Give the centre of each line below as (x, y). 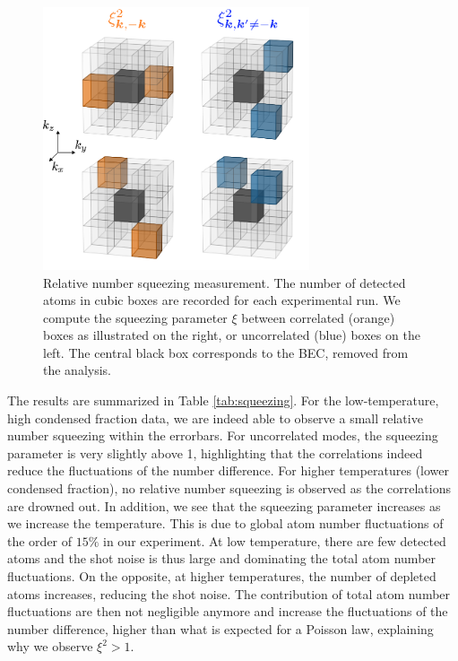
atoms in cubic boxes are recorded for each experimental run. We (222, 300)
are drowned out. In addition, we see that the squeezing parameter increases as (224, 505)
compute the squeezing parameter (135, 317)
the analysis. (77, 370)
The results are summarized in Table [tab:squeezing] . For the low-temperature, (223, 400)
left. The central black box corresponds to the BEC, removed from (226, 352)
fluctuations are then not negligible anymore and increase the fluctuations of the (228, 611)
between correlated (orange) (318, 317)
